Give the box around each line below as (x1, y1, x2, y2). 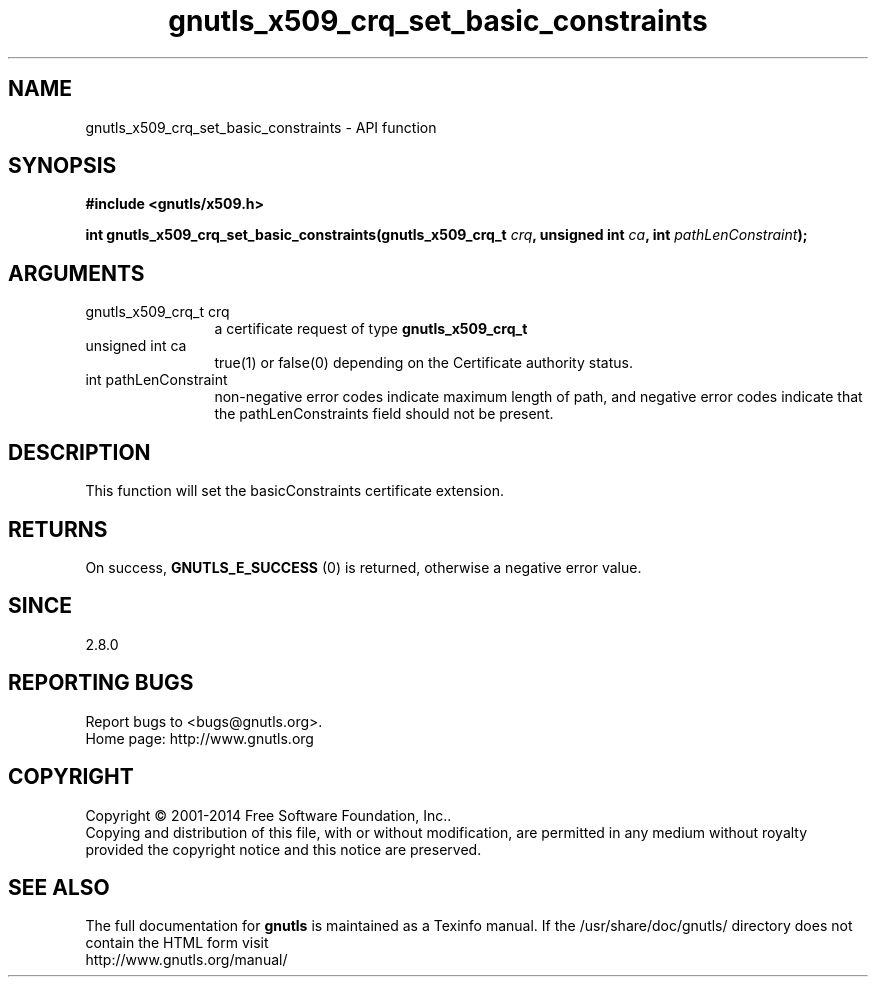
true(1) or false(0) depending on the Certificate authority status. (214, 354, 633, 372)
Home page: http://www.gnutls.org (85, 729, 314, 747)
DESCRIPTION (8, 439, 151, 465)
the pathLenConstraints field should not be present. (214, 405, 554, 423)
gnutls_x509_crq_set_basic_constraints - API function (85, 118, 437, 136)
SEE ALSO (8, 874, 110, 900)
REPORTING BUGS (8, 670, 194, 696)
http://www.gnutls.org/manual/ (85, 951, 288, 969)
